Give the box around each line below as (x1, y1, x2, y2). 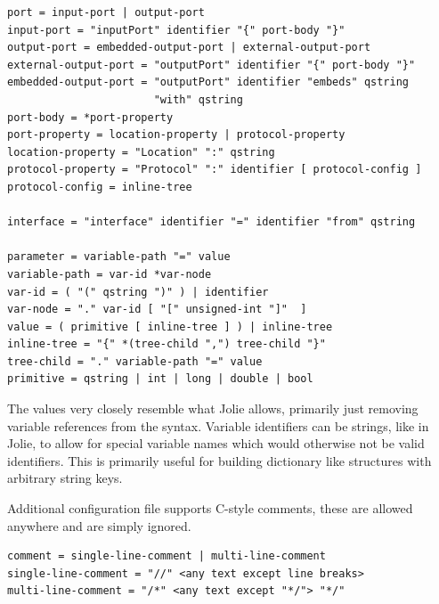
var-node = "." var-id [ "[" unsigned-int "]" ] (7, 303, 307, 316)
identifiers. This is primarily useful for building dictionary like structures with (7, 451, 432, 469)
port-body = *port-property (7, 110, 174, 124)
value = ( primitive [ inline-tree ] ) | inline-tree (7, 320, 333, 333)
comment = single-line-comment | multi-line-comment (7, 550, 326, 563)
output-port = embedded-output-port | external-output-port (7, 41, 371, 54)
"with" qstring (153, 93, 243, 106)
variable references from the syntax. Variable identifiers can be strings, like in (7, 416, 429, 435)
